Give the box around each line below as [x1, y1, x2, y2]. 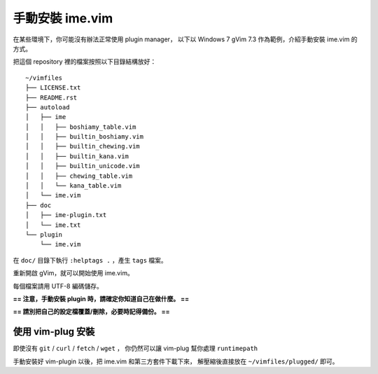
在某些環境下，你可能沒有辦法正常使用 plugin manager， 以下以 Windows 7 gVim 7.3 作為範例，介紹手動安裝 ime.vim [13, 35, 350, 43]
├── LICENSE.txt [25, 84, 81, 92]
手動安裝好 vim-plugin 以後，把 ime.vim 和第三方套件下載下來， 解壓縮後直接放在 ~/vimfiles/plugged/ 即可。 [13, 357, 339, 366]
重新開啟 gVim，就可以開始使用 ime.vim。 [13, 269, 134, 277]
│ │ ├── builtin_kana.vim [25, 152, 129, 160]
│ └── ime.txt [25, 221, 81, 229]
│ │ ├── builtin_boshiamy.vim [25, 133, 143, 141]
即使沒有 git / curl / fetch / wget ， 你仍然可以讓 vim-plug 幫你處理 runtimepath [13, 344, 258, 353]
